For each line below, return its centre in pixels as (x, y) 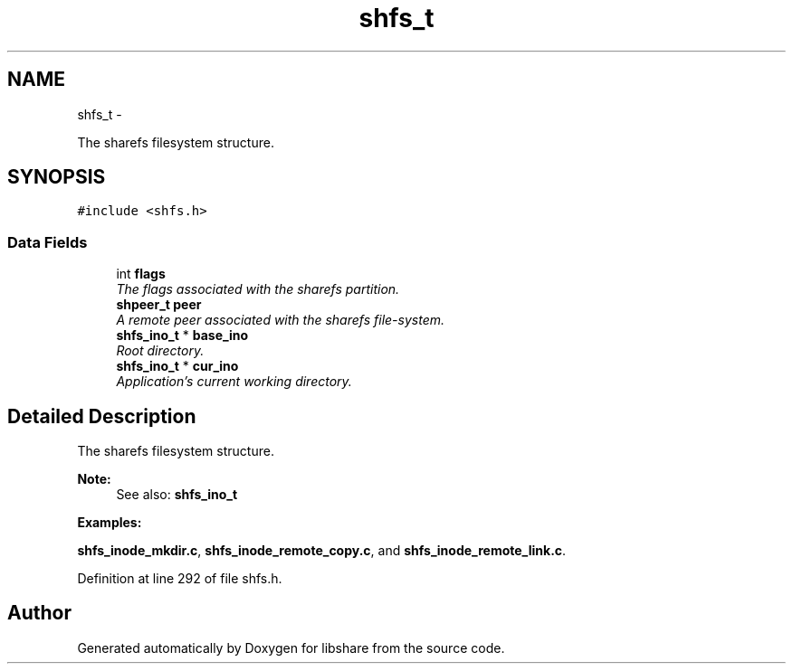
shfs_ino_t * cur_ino (177, 366)
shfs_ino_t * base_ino (182, 335)
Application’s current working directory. (234, 382)
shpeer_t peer (159, 305)
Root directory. (160, 351)
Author (39, 613)
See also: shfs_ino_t (177, 495)
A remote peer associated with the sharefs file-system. (280, 320)
